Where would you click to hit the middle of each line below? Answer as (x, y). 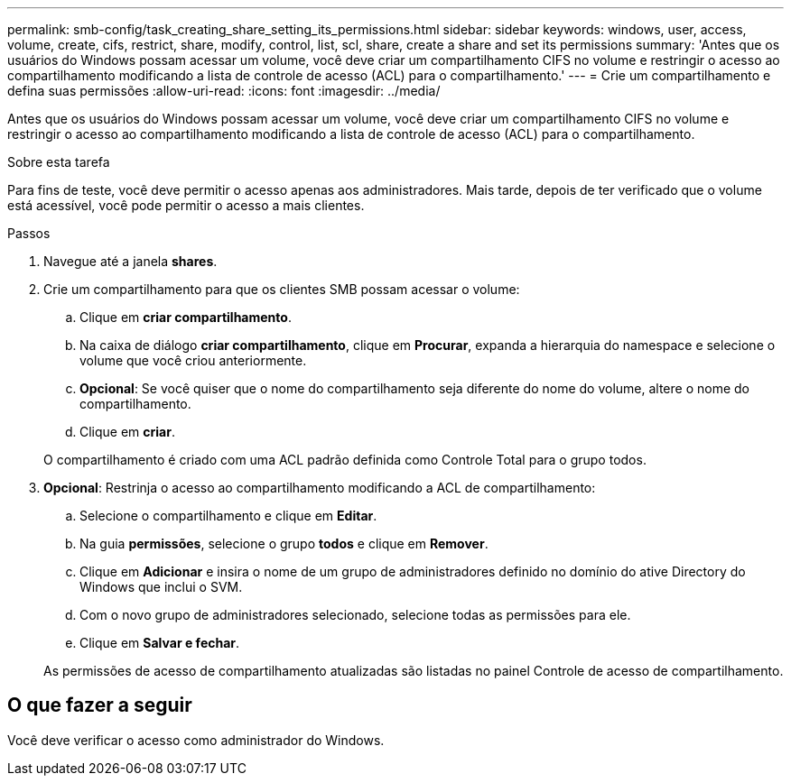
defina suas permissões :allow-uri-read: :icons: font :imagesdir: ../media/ (224, 91)
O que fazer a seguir (100, 705)
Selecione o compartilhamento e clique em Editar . (228, 516)
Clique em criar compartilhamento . (186, 317)
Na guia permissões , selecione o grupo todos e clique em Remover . (284, 543)
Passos (29, 233)
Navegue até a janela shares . (130, 261)
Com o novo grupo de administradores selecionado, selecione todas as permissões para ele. (355, 615)
